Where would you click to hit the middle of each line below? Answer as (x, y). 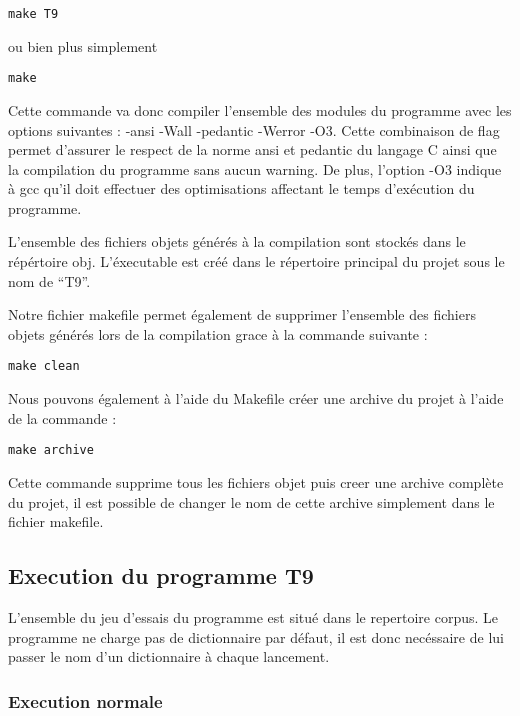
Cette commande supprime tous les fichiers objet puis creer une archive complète (256, 481)
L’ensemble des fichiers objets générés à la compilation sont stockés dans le (237, 241)
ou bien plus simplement (83, 45)
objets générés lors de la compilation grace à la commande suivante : (218, 333)
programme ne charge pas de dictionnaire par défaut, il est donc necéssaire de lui (256, 636)
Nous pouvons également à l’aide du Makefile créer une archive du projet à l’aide (256, 398)
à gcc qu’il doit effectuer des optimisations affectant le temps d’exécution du (241, 188)
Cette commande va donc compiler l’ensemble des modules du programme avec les (260, 109)
